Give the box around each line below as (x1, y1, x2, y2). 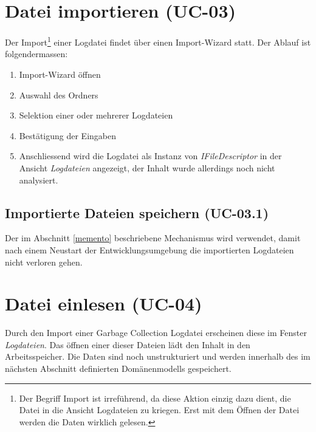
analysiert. (19, 173, 58, 186)
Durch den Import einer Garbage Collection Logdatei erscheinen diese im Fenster (5, 326, 307, 339)
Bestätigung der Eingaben (19, 129, 116, 142)
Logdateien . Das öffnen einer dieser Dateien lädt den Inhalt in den (5, 338, 250, 351)
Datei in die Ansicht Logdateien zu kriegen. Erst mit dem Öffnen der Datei (19, 403, 300, 416)
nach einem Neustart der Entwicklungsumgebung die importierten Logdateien (5, 243, 294, 256)
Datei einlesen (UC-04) (5, 291, 202, 316)
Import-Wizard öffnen (19, 67, 101, 80)
